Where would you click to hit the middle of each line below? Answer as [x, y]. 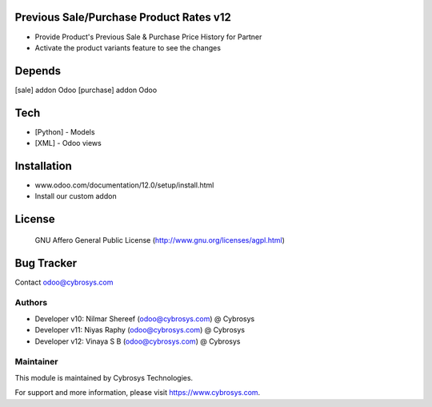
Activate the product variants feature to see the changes [128, 47]
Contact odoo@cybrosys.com [64, 282]
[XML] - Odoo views [68, 143]
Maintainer [36, 362]
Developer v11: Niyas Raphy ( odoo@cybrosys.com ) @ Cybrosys [140, 330]
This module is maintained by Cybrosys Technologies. [104, 377]
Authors [31, 303]
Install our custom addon [76, 196]
